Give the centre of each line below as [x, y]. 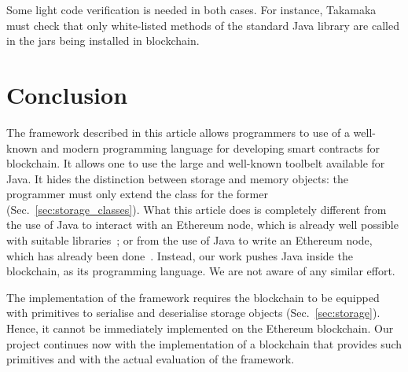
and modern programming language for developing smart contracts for [210, 147]
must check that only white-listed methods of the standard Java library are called [203, 25]
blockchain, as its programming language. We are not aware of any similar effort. [201, 271]
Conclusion [67, 94]
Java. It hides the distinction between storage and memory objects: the [177, 178]
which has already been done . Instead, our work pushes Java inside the [180, 255]
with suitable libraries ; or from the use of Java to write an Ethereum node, [189, 240]
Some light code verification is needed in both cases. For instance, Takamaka [191, 9]
